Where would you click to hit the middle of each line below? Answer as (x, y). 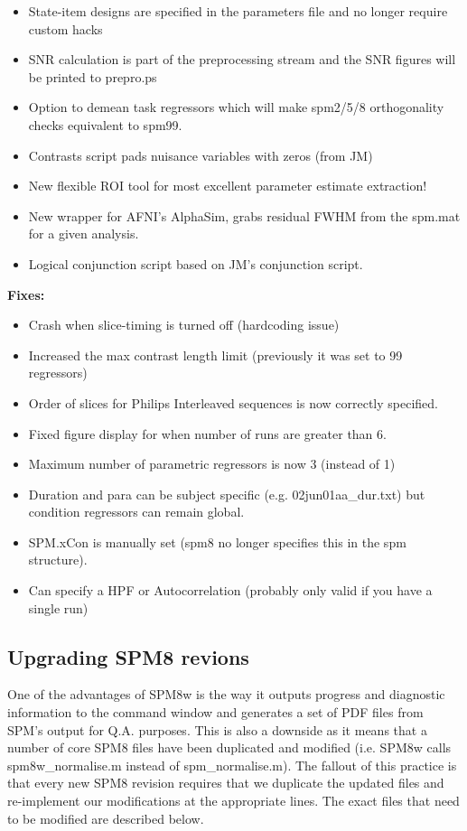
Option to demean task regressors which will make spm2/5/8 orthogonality (236, 107)
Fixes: (26, 294)
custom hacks (65, 28)
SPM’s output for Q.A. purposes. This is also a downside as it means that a (217, 729)
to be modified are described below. (106, 818)
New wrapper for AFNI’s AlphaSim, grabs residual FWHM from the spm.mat (244, 215)
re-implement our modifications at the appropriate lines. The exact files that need (233, 801)
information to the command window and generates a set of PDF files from (215, 712)
